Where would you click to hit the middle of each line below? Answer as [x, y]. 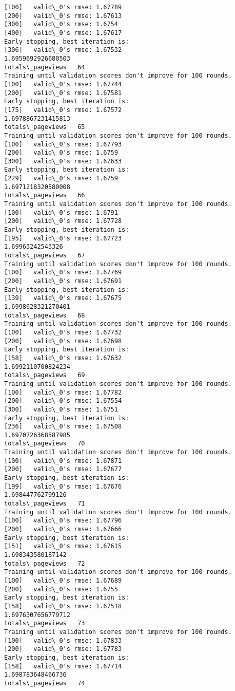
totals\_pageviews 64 [45, 67]
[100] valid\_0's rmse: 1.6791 [61, 212]
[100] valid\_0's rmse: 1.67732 [63, 332]
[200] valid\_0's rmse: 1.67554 [63, 401]
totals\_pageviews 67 [45, 256]
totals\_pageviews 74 [45, 683]
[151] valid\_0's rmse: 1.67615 [63, 546]
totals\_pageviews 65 [45, 127]
